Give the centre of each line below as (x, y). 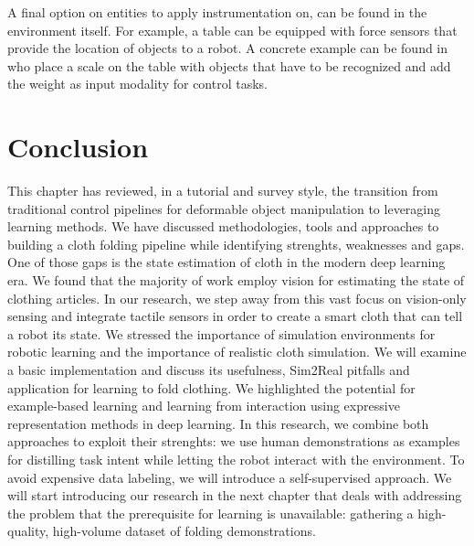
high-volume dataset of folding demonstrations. (184, 531)
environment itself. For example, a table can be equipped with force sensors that (232, 30)
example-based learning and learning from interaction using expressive (204, 406)
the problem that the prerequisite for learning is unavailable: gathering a (211, 513)
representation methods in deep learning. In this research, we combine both (218, 423)
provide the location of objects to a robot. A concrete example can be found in (228, 48)
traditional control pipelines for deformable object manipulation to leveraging (224, 208)
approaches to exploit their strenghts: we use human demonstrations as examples (234, 441)
